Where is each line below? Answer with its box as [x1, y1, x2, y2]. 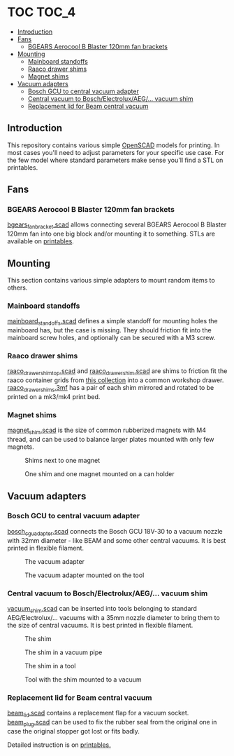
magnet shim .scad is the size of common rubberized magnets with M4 [7, 426, 206, 436]
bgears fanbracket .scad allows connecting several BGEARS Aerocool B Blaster [7, 220, 227, 231]
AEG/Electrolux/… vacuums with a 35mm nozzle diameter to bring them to [7, 613, 220, 621]
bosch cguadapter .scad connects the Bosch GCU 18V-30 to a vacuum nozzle [7, 527, 224, 537]
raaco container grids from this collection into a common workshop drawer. [7, 376, 224, 384]
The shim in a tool [24, 661, 76, 670]
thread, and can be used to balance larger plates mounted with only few [7, 436, 214, 444]
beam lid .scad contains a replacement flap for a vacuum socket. [7, 709, 189, 719]
